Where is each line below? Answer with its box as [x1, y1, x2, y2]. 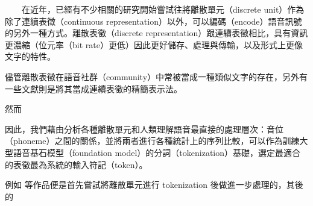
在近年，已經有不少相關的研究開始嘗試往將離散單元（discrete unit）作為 [21, 3, 305, 15]
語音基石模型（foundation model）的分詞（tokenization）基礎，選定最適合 [13, 146, 301, 158]
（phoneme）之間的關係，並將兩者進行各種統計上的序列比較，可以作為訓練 [5, 134, 300, 147]
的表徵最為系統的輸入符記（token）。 [5, 158, 148, 170]
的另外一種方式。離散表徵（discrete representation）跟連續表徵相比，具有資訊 [5, 27, 308, 39]
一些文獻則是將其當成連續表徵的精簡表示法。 [5, 82, 182, 95]
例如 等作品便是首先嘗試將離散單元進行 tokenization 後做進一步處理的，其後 [5, 178, 303, 191]
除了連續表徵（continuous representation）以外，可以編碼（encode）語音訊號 [5, 14, 302, 27]
